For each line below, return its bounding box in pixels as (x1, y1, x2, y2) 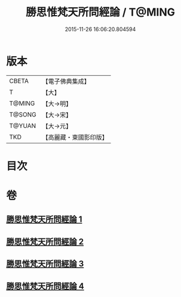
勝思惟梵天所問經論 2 (6, 237, 84, 247)
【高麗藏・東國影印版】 (42, 133, 109, 141)
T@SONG (9, 110, 37, 118)
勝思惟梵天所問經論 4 (6, 281, 85, 291)
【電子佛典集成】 (42, 77, 91, 85)
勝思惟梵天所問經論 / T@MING (26, 5, 175, 19)
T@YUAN (9, 121, 36, 130)
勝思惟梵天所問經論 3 (6, 259, 84, 269)
